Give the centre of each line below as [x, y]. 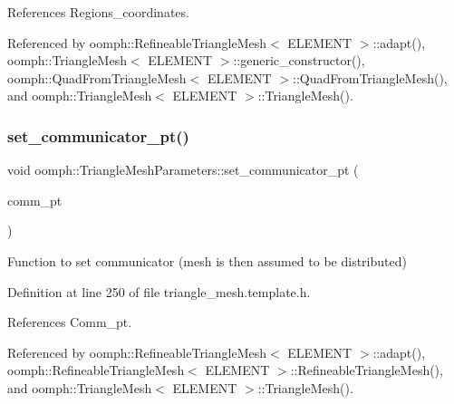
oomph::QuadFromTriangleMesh [97, 77]
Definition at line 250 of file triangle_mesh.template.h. [159, 291]
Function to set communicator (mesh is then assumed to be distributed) [207, 260]
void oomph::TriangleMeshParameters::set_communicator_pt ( [183, 170]
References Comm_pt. [70, 322]
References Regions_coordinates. [98, 12]
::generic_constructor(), [299, 60]
